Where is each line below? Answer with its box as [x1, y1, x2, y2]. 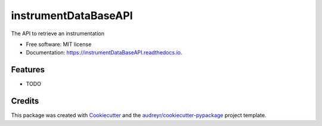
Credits [11, 96, 39, 106]
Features [11, 64, 45, 75]
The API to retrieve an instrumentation [11, 30, 104, 37]
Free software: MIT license [26, 41, 92, 48]
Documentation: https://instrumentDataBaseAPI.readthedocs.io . [26, 49, 182, 56]
